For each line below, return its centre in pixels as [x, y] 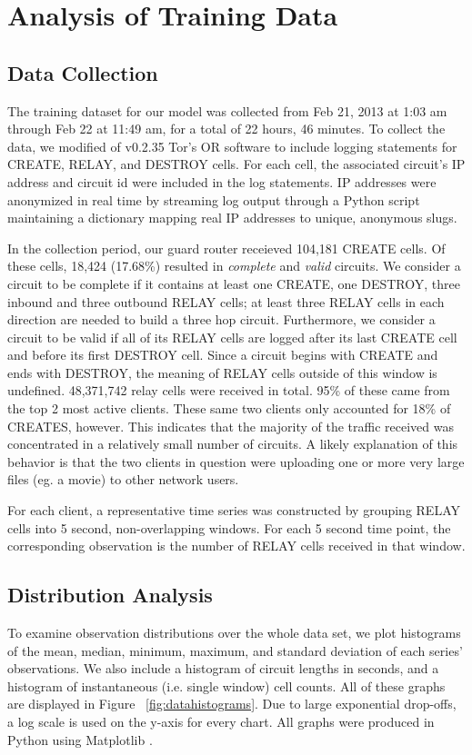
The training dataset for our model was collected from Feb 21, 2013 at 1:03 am [227, 110]
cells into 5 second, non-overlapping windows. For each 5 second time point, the [229, 527]
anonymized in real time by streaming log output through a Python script [214, 199]
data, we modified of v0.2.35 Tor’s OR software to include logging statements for [232, 146]
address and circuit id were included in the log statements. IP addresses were [222, 181]
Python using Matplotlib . [80, 739]
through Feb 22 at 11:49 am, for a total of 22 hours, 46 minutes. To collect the [226, 129]
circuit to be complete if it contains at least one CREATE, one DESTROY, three [234, 283]
